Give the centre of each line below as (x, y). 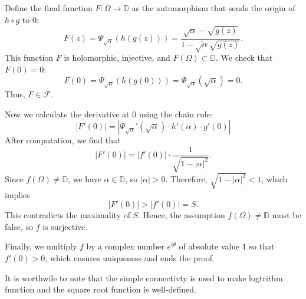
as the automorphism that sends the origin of (213, 8)
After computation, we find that (63, 140)
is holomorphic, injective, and (117, 57)
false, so (19, 226)
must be (287, 215)
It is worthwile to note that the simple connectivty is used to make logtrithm (144, 277)
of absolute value (209, 246)
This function (29, 57)
